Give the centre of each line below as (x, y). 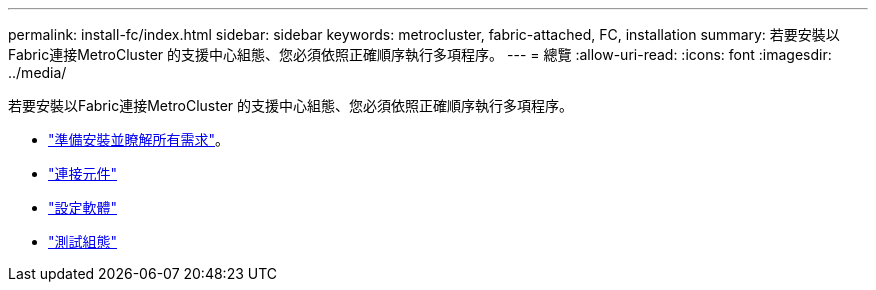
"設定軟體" (83, 207)
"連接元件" (83, 173)
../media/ (37, 72)
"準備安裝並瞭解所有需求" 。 (139, 139)
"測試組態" (83, 241)
